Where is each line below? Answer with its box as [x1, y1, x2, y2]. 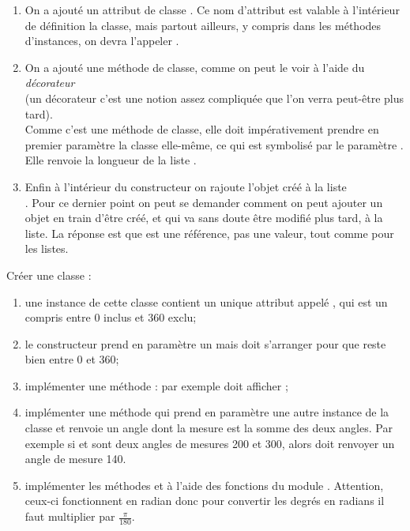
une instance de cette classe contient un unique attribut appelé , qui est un [24, 293, 388, 310]
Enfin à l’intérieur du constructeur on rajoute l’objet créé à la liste [24, 178, 347, 194]
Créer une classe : [6, 266, 92, 283]
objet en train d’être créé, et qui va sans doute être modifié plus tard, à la [24, 209, 383, 226]
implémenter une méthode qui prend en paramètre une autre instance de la [24, 404, 389, 420]
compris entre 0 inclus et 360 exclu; [24, 309, 197, 326]
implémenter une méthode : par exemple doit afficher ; [24, 377, 288, 394]
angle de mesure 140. [24, 450, 126, 467]
